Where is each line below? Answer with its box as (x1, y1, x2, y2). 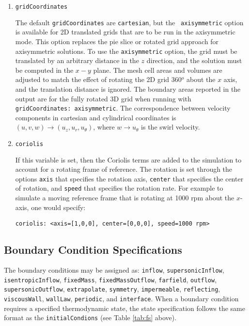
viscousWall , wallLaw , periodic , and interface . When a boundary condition (4, 293, 239, 304)
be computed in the (15, 65, 74, 75)
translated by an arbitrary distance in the (15, 55, 139, 65)
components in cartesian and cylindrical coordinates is (15, 112, 176, 122)
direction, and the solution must (146, 55, 242, 65)
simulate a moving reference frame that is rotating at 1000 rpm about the (15, 193, 234, 203)
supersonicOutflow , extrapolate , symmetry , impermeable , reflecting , (4, 284, 220, 294)
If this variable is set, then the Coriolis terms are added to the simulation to (15, 154, 242, 164)
